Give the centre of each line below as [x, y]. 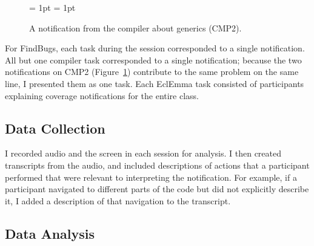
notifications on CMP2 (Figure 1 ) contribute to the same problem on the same [152, 72]
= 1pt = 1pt [52, 7]
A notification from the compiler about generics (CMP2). [135, 28]
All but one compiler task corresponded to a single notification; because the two [153, 60]
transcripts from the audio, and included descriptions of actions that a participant [157, 165]
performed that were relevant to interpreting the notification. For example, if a [151, 177]
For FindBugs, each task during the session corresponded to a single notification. [155, 48]
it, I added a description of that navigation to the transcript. [118, 200]
